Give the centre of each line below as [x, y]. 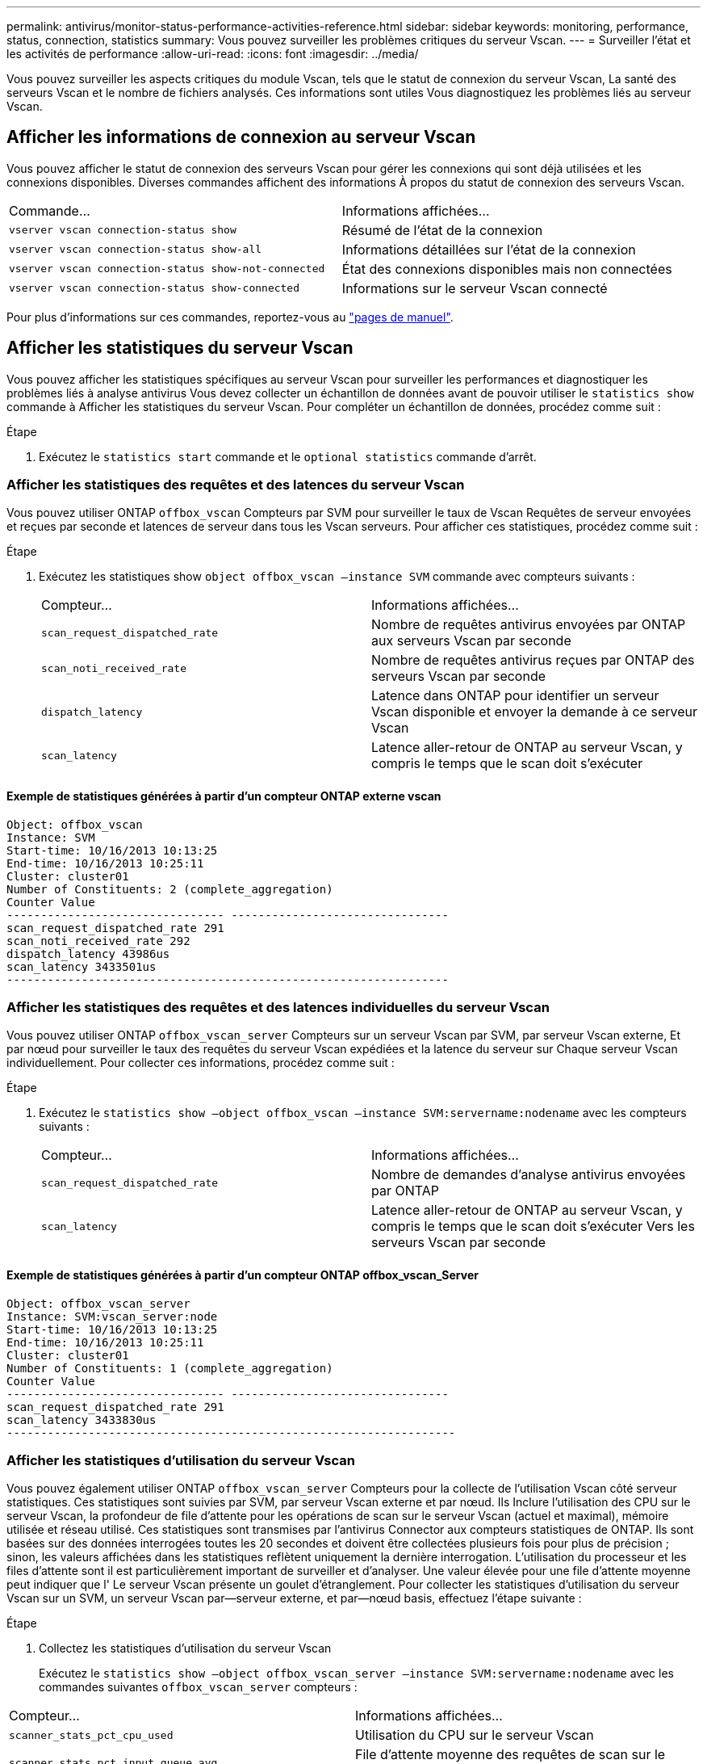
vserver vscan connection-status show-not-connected [167, 269]
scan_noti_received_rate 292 [98, 941]
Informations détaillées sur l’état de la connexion [489, 249]
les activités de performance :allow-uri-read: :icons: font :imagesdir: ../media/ [213, 54]
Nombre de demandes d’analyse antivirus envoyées [529, 1175]
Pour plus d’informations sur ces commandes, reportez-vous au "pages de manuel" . [230, 317]
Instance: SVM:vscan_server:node [112, 1316]
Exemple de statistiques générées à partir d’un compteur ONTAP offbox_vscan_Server [243, 1275]
